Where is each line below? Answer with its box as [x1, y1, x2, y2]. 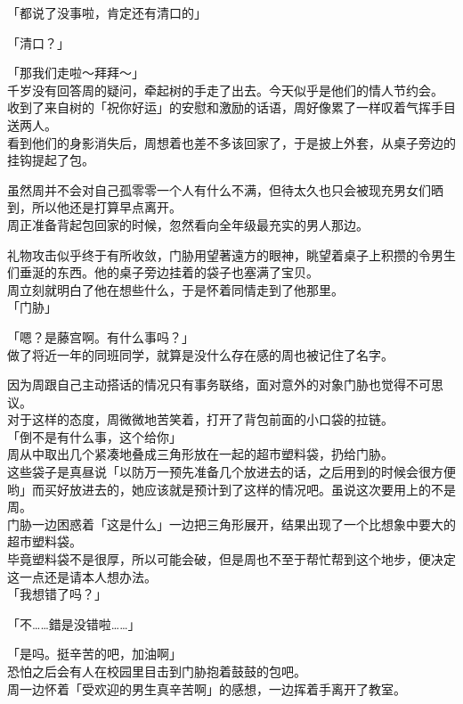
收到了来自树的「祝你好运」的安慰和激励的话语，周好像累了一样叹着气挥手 [7, 98, 443, 117]
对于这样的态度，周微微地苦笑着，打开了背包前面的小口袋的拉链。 [7, 410, 394, 429]
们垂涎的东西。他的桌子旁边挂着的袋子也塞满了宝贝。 [7, 263, 319, 282]
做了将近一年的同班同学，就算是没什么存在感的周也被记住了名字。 [7, 345, 394, 364]
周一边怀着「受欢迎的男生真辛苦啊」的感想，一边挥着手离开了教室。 [7, 679, 406, 698]
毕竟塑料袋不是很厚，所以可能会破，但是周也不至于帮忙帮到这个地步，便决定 [7, 550, 456, 569]
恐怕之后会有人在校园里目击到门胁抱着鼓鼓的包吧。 [7, 662, 306, 680]
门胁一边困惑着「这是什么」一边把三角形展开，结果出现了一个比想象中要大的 [7, 514, 456, 533]
